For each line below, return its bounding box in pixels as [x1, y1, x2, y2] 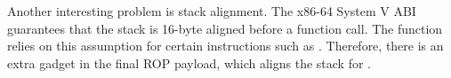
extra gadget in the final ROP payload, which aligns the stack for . [7, 53, 371, 72]
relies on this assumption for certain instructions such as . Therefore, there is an [7, 36, 444, 55]
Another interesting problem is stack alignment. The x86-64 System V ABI [7, 2, 416, 19]
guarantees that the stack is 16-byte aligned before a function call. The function [7, 19, 443, 37]
